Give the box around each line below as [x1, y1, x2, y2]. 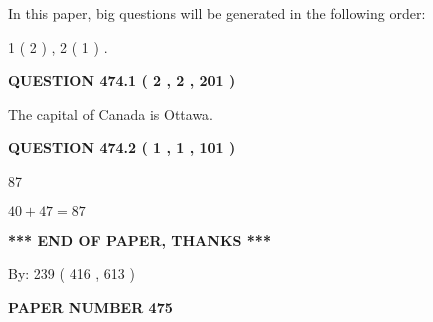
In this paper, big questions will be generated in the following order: [8, 3, 426, 23]
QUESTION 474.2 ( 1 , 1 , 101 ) [8, 137, 236, 158]
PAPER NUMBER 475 [8, 296, 173, 317]
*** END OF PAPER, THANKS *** [8, 229, 271, 250]
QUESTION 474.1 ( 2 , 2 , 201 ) [8, 70, 236, 91]
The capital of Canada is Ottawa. [8, 103, 214, 124]
